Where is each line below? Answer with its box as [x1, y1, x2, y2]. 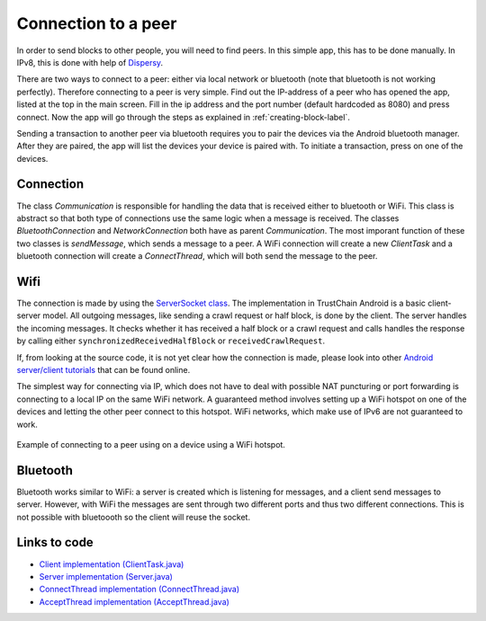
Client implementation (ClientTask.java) [39, 558, 184, 570]
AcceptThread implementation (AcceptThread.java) [39, 596, 229, 607]
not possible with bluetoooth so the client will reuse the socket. [16, 511, 251, 522]
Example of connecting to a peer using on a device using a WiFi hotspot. [16, 439, 285, 449]
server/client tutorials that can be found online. [16, 365, 191, 375]
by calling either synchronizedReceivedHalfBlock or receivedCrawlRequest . [16, 335, 326, 346]
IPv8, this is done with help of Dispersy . [16, 57, 164, 67]
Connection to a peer [16, 13, 177, 33]
